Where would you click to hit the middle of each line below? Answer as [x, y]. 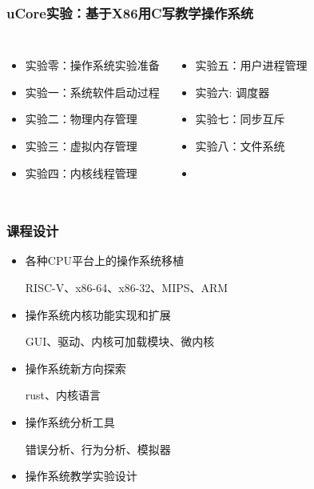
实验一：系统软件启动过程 [92, 92]
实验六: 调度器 [233, 92]
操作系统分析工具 [70, 421]
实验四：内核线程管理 [81, 172]
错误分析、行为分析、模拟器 [98, 449]
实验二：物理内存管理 [81, 119]
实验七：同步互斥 [240, 119]
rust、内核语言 [63, 395]
